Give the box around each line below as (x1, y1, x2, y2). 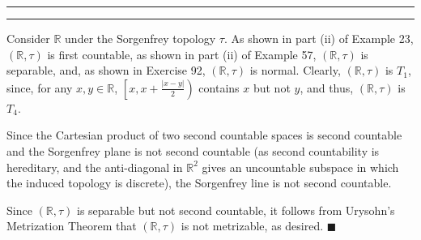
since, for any (6, 79, 73, 96)
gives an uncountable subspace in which (202, 158, 399, 175)
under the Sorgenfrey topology (65, 30, 216, 46)
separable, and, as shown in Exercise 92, (6, 62, 206, 79)
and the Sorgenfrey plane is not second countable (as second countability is (6, 142, 380, 159)
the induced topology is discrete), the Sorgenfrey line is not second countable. (6, 174, 392, 191)
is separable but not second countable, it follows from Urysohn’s (77, 201, 395, 218)
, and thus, (300, 79, 354, 96)
